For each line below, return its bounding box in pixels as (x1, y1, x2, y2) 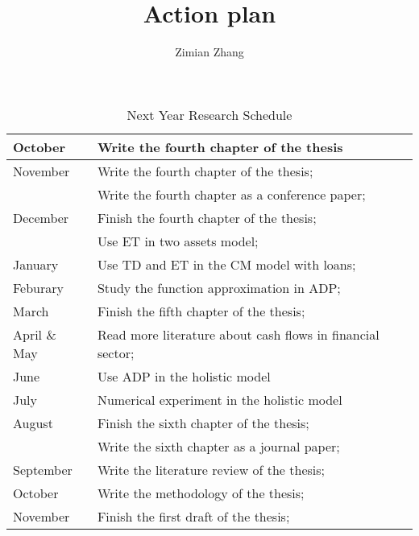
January (13, 254, 59, 274)
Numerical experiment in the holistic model (97, 390, 342, 409)
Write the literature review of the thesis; (97, 460, 326, 479)
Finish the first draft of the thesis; (97, 506, 290, 526)
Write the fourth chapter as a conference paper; (97, 184, 366, 204)
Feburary (13, 278, 64, 297)
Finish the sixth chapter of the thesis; (97, 413, 309, 432)
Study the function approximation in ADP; (97, 278, 341, 297)
